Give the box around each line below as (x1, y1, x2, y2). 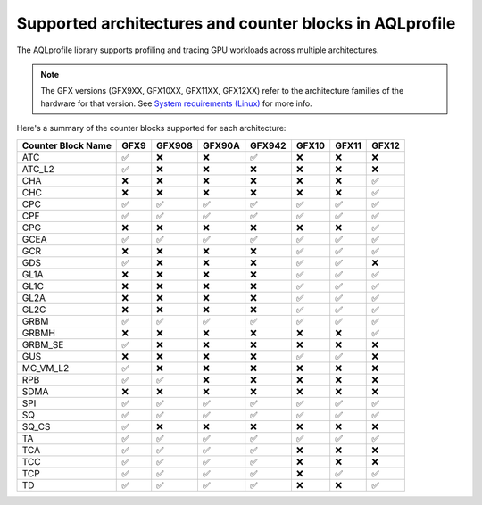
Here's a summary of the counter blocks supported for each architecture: (16, 123, 287, 134)
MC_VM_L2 (21, 361, 70, 374)
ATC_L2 (21, 162, 54, 175)
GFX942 (250, 139, 287, 152)
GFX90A (202, 139, 240, 152)
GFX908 (156, 139, 194, 152)
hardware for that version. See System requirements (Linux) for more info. (40, 98, 312, 109)
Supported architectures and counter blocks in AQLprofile (16, 13, 456, 33)
